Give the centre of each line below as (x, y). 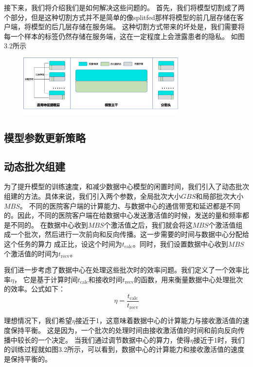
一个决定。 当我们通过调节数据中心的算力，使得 (114, 339)
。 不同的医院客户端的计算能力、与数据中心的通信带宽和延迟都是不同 (130, 205)
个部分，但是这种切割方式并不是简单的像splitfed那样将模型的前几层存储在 (120, 17)
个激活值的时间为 (31, 253)
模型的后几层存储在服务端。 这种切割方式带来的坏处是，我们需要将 (138, 27)
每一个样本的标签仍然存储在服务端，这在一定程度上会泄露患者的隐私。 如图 (124, 36)
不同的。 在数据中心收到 (49, 224)
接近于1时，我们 (219, 339)
